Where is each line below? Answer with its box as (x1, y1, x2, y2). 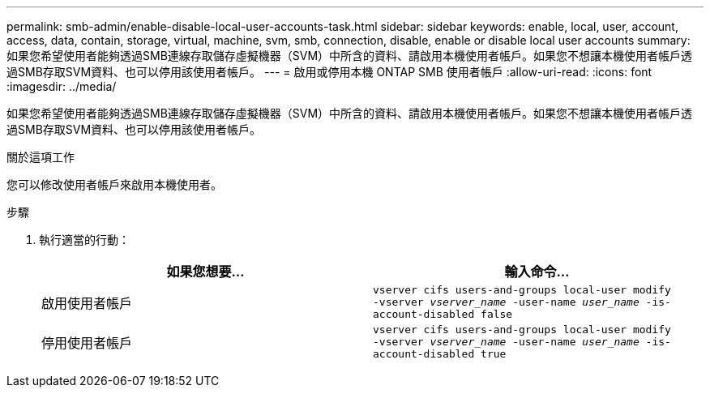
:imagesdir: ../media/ (6, 79, 117, 93)
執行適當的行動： (39, 233, 130, 246)
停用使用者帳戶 (41, 334, 133, 351)
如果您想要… (166, 263, 245, 280)
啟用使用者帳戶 (41, 294, 133, 311)
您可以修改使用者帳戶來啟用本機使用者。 (6, 178, 222, 191)
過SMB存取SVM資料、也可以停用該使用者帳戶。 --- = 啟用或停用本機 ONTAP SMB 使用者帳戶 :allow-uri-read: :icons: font (6, 65, 652, 79)
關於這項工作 (6, 150, 75, 164)
